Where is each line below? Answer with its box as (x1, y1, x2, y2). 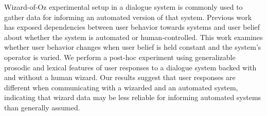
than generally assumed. (4, 102, 80, 112)
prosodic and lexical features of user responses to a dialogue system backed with (4, 62, 257, 72)
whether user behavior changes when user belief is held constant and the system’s (4, 42, 261, 52)
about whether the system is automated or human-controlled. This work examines (4, 31, 263, 42)
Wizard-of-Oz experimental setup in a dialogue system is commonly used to (4, 2, 243, 12)
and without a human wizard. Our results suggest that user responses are (4, 72, 236, 83)
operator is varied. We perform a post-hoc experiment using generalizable (4, 51, 236, 62)
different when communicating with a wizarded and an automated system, (4, 82, 238, 92)
